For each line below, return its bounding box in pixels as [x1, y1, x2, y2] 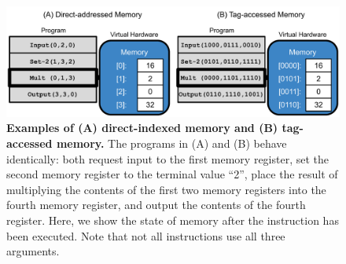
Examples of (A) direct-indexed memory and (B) [6, 119, 278, 136]
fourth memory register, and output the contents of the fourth [6, 196, 306, 213]
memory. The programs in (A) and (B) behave [56, 134, 287, 151]
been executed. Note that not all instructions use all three [6, 227, 285, 244]
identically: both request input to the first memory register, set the [6, 150, 329, 167]
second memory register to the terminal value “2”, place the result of [6, 166, 338, 182]
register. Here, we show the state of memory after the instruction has [6, 211, 339, 228]
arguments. [6, 243, 60, 259]
